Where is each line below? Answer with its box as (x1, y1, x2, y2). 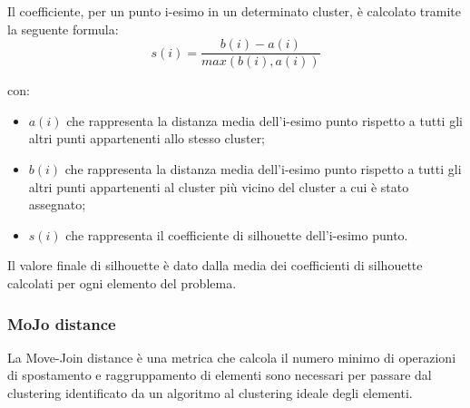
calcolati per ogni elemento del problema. (7, 274, 237, 292)
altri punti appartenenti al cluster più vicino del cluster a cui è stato (28, 177, 409, 196)
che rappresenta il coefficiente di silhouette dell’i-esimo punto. (65, 225, 408, 244)
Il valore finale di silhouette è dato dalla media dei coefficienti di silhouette (7, 256, 423, 275)
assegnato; (28, 195, 86, 214)
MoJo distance (7, 312, 116, 335)
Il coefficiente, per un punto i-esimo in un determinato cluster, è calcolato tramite (7, 2, 461, 20)
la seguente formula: (7, 19, 119, 38)
